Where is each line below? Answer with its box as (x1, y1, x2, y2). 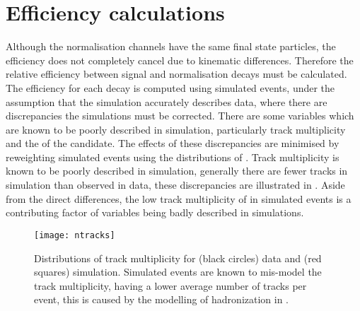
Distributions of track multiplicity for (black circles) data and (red (34, 250, 322, 265)
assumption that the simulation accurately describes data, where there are (6, 94, 327, 109)
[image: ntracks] (34, 230, 115, 240)
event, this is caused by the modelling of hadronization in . (34, 292, 289, 307)
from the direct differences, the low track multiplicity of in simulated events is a (6, 191, 352, 206)
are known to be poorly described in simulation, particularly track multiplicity (6, 122, 346, 136)
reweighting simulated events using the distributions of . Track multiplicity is (6, 149, 339, 164)
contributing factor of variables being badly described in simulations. (6, 205, 304, 220)
